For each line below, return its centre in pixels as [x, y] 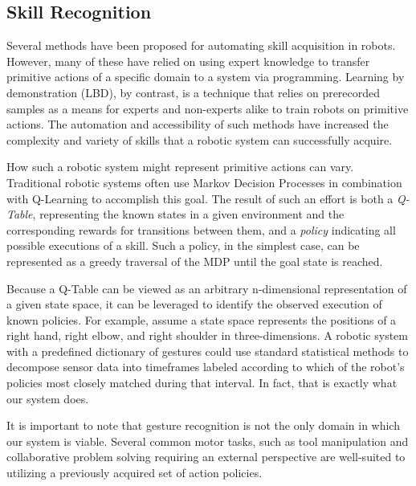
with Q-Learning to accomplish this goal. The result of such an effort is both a [200, 198]
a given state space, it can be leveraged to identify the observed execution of [194, 304]
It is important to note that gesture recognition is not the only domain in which [203, 425]
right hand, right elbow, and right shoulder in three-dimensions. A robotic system [207, 335]
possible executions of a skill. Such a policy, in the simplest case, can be [183, 245]
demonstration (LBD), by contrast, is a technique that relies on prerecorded [194, 92]
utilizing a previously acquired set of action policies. [135, 473]
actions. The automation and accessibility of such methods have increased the [198, 124]
